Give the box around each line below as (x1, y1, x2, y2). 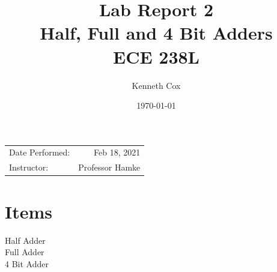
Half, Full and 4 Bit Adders (40, 20, 273, 45)
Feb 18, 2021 (94, 146, 141, 159)
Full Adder (5, 246, 44, 258)
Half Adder (5, 234, 46, 246)
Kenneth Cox (132, 79, 181, 91)
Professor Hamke (78, 161, 141, 174)
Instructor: (9, 161, 49, 174)
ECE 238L (112, 44, 199, 68)
